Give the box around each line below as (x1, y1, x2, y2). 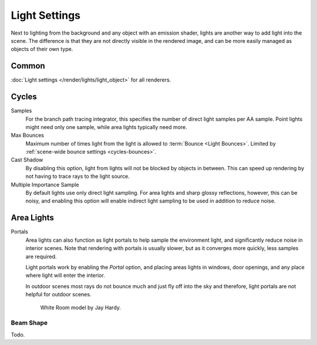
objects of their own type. (11, 46, 73, 53)
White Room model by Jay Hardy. (40, 304, 122, 311)
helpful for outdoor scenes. (25, 291, 92, 298)
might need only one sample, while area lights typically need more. (25, 123, 187, 130)
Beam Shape (11, 319, 48, 327)
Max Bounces (11, 132, 44, 139)
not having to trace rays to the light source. (25, 173, 130, 180)
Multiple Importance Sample (11, 181, 79, 188)
